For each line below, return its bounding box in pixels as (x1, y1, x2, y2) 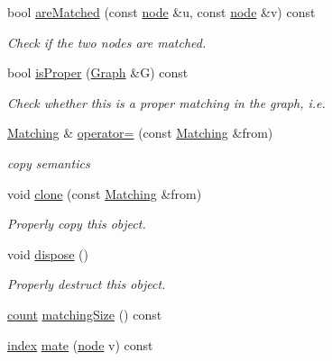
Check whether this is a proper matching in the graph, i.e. (7, 93, 326, 112)
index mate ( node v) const (7, 335, 153, 354)
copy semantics (7, 153, 90, 172)
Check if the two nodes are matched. (7, 32, 207, 51)
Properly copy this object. (7, 214, 146, 233)
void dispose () (7, 244, 89, 263)
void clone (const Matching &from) (7, 184, 202, 203)
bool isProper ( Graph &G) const (7, 63, 189, 82)
